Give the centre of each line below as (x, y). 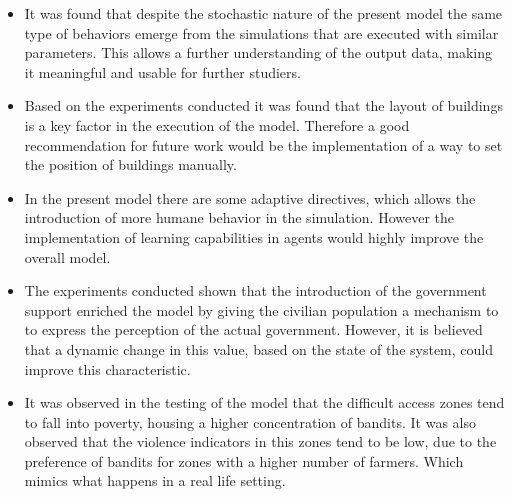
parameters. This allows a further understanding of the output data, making (258, 52)
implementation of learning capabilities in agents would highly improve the (254, 236)
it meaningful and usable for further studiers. (162, 71)
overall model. (67, 256)
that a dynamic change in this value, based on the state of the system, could (258, 348)
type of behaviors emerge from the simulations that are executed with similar (261, 32)
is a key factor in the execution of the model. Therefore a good (217, 124)
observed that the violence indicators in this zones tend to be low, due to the (260, 441)
